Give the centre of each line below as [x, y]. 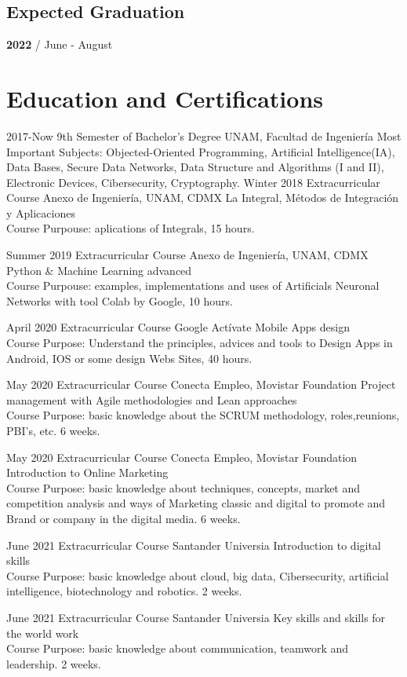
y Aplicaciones [41, 212]
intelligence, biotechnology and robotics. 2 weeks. [124, 591]
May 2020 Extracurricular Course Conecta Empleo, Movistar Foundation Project [201, 384]
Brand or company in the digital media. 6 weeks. [124, 518]
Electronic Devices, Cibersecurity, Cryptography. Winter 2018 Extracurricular [193, 182]
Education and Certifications [165, 98]
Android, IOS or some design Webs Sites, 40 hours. [129, 358]
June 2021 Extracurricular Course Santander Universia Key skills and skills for [196, 617]
